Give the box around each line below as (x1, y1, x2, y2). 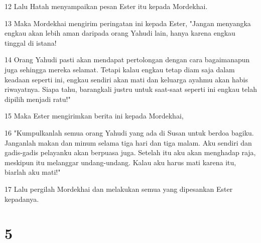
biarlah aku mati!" (5, 167, 61, 177)
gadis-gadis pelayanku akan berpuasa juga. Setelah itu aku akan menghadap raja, (5, 147, 256, 158)
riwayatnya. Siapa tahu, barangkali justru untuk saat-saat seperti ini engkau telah (5, 84, 257, 94)
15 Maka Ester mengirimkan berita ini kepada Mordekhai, (5, 110, 184, 121)
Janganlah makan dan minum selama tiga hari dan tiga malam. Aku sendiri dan (5, 137, 252, 148)
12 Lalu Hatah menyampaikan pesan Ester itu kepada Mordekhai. (5, 1, 208, 11)
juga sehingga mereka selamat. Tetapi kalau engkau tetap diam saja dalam (5, 64, 235, 74)
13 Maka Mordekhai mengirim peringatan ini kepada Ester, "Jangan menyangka (5, 18, 251, 28)
